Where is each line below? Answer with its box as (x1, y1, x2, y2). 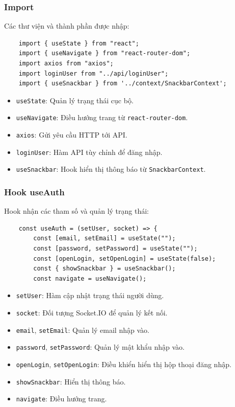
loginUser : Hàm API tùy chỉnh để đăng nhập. (16, 146, 163, 157)
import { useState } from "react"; (18, 39, 139, 47)
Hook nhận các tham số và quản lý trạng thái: (4, 206, 149, 216)
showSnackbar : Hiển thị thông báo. (16, 376, 126, 387)
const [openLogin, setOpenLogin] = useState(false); (33, 255, 216, 262)
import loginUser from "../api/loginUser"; (18, 70, 169, 77)
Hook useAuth (4, 185, 65, 198)
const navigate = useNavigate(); (33, 275, 147, 282)
